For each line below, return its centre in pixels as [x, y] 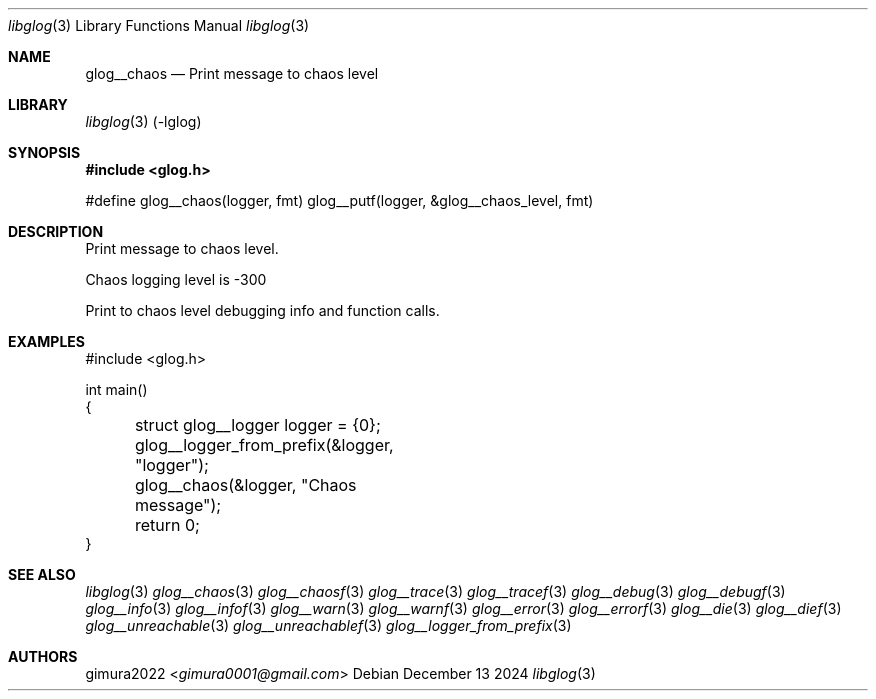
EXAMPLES [46, 341]
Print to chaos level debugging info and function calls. [262, 310]
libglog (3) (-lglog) [143, 121]
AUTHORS [43, 656]
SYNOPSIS [44, 152]
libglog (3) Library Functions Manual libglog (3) [159, 25]
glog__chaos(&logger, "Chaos [245, 485]
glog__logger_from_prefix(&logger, [264, 445]
